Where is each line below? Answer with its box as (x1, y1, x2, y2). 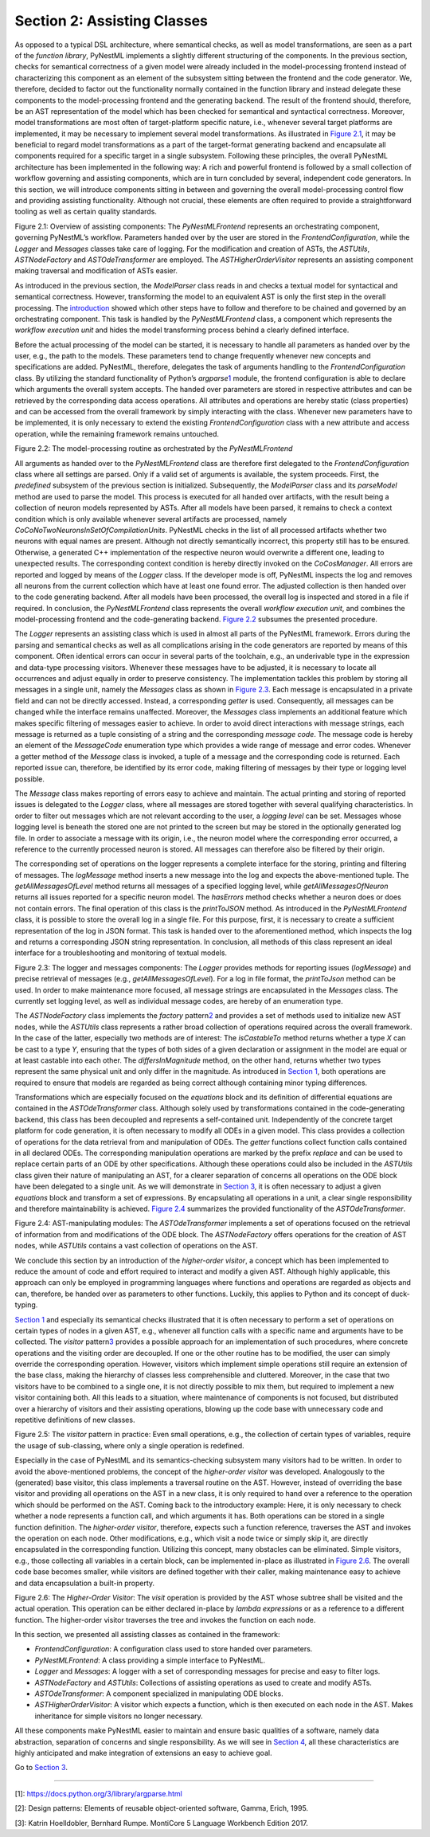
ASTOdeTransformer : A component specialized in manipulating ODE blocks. (34, 1689, 283, 1698)
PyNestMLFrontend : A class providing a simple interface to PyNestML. (34, 1655, 266, 1665)
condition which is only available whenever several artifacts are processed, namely (14, 514, 287, 523)
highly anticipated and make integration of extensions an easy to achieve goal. (14, 1748, 272, 1757)
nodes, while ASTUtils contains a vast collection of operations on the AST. (14, 1241, 259, 1251)
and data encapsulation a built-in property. (14, 1578, 155, 1588)
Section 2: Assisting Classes (14, 12, 209, 29)
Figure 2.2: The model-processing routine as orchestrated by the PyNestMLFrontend (14, 444, 293, 453)
